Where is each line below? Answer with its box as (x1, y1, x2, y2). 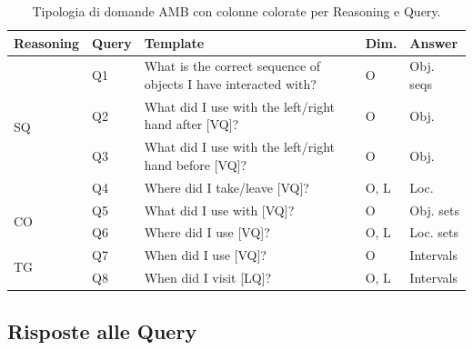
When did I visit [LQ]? (144, 268, 272, 287)
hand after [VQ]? (144, 115, 239, 134)
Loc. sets (409, 223, 458, 242)
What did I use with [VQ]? (144, 200, 295, 219)
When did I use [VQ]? (144, 245, 267, 265)
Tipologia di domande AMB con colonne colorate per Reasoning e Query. (32, 2, 441, 20)
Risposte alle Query (7, 316, 197, 345)
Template (144, 33, 205, 52)
